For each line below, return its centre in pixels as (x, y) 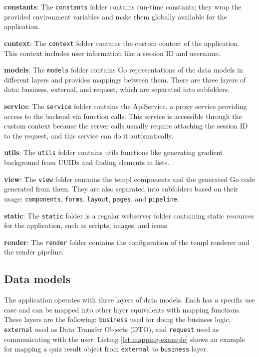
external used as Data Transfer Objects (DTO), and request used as (112, 329)
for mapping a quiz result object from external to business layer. (106, 349)
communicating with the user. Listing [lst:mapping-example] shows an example (125, 339)
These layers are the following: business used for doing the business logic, (118, 319)
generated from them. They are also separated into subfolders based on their (121, 189)
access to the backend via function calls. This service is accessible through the (123, 116)
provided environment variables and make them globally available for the (116, 16)
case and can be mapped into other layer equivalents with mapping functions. (123, 309)
